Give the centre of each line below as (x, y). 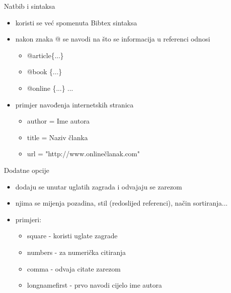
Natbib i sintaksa (30, 6)
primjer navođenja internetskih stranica (74, 104)
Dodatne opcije (27, 170)
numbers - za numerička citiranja (76, 252)
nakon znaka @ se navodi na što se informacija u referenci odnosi (113, 39)
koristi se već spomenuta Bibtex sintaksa (76, 22)
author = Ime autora (58, 121)
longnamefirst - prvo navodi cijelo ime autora (94, 285)
